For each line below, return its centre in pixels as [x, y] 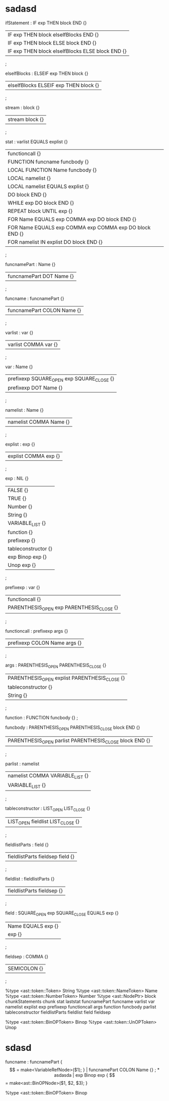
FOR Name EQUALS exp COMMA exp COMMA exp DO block [79, 227]
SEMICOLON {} [26, 968]
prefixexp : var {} [23, 588]
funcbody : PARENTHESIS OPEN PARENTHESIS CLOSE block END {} [73, 728]
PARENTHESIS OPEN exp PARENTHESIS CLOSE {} [63, 608]
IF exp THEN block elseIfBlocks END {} [53, 34]
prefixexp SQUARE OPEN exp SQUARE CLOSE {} [61, 379]
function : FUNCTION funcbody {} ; [41, 718]
